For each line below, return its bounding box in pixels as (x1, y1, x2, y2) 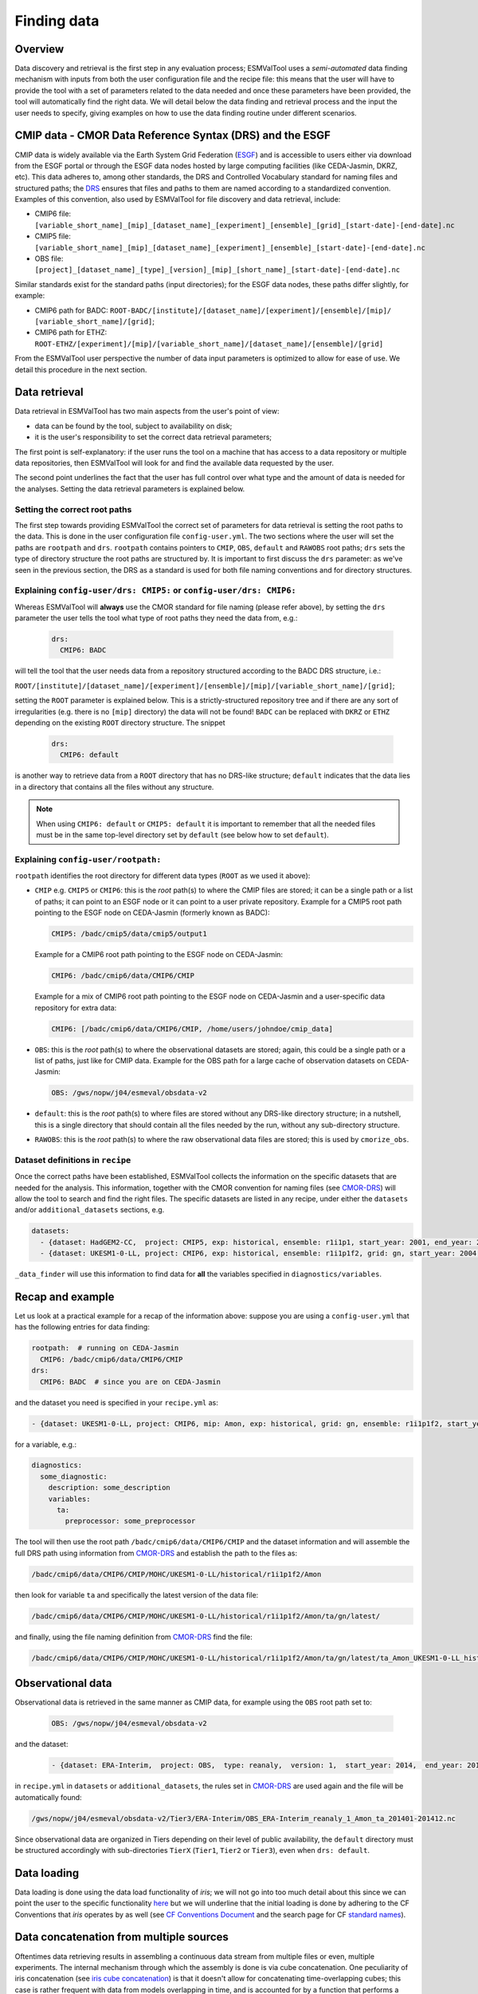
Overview (14, 42, 65, 56)
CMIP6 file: (34, 209, 72, 219)
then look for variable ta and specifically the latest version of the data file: (14, 1590, 259, 1599)
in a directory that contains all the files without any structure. (14, 782, 214, 791)
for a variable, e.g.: (14, 1440, 77, 1449)
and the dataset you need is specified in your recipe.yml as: (14, 1397, 219, 1407)
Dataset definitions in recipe (14, 1154, 131, 1165)
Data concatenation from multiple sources (14, 1930, 229, 1944)
